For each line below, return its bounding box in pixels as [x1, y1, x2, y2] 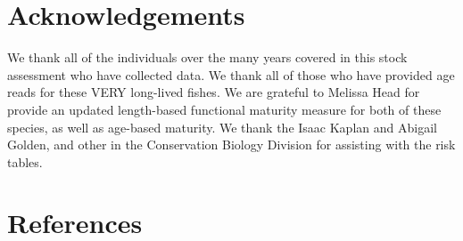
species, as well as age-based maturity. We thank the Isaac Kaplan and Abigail [7, 117, 437, 136]
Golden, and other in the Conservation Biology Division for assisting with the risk [7, 135, 456, 154]
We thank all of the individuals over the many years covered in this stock [7, 48, 408, 67]
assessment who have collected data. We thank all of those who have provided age [7, 65, 455, 84]
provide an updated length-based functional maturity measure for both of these [7, 100, 442, 118]
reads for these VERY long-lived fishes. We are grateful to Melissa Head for [7, 83, 420, 101]
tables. [7, 152, 43, 171]
